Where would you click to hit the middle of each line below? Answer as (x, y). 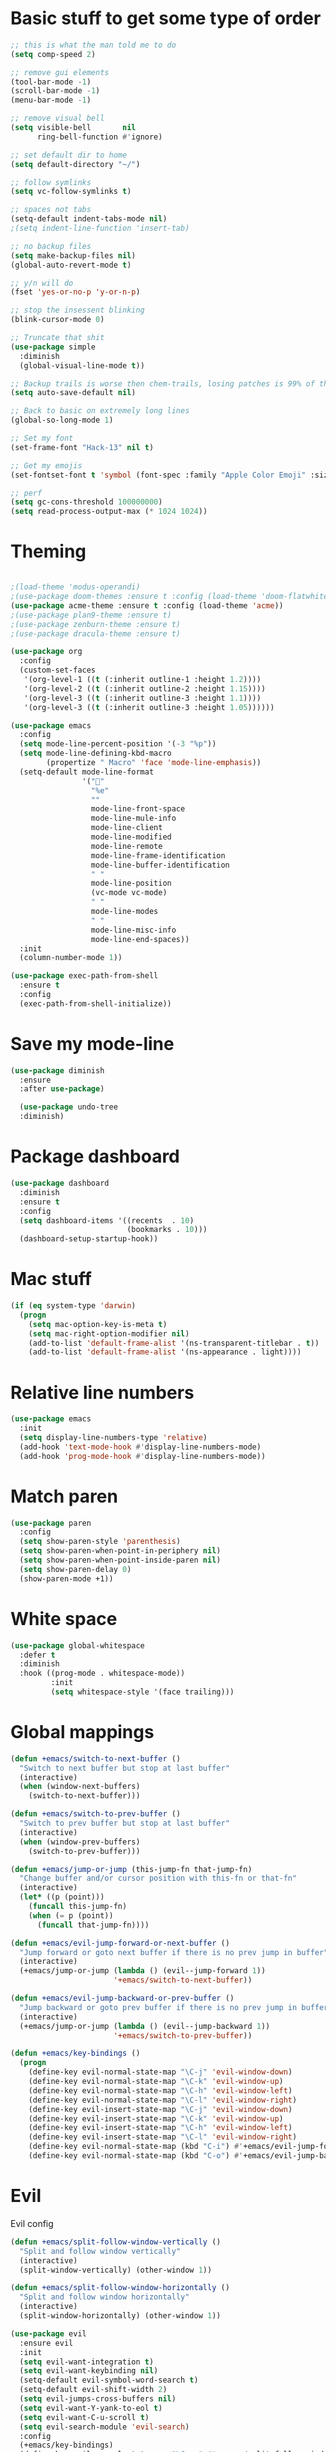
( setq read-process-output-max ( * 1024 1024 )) (109, 512)
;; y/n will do (42, 283)
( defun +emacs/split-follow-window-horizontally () (120, 2288)
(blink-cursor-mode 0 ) (57, 320)
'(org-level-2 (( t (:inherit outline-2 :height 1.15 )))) (145, 688)
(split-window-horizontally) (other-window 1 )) (120, 2316)
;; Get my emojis (46, 465)
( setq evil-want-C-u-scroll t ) (84, 2417)
